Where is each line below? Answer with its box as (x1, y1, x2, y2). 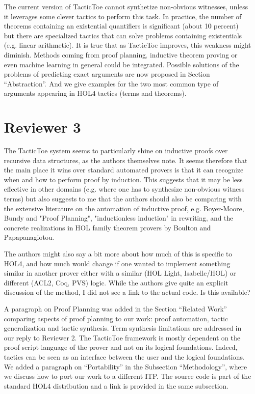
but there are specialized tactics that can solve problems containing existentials (4, 30, 242, 40)
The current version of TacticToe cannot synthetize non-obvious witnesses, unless (4, 1, 248, 11)
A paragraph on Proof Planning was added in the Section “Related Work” (4, 303, 227, 313)
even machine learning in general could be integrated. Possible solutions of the (4, 59, 239, 69)
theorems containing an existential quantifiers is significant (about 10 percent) (4, 21, 239, 31)
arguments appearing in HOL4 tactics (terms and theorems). (4, 88, 187, 98)
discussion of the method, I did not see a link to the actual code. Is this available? (4, 287, 251, 297)
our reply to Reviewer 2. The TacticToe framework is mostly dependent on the (4, 332, 240, 342)
